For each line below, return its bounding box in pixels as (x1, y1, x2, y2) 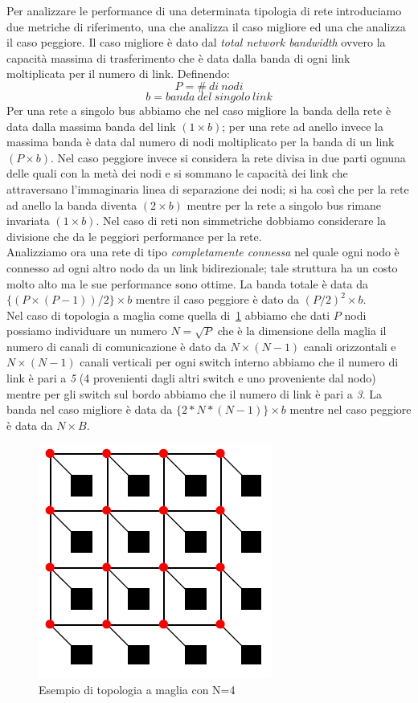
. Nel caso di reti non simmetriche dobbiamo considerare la (96, 212, 386, 229)
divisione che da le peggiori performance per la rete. (6, 227, 262, 244)
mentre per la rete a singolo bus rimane (186, 196, 381, 213)
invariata (6, 212, 50, 229)
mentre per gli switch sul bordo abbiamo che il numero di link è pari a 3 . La (6, 385, 382, 402)
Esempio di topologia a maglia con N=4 (39, 681, 236, 698)
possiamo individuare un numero (6, 322, 167, 339)
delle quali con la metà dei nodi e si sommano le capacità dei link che (6, 165, 348, 182)
